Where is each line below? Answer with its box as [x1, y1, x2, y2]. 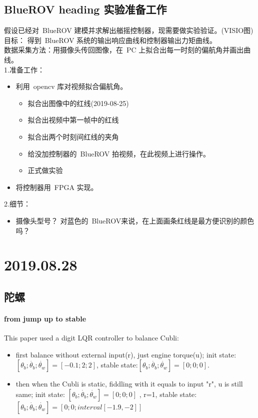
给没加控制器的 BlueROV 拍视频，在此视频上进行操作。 [27, 148, 210, 158]
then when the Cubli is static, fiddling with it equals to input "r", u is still [15, 378, 243, 389]
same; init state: [15, 388, 65, 399]
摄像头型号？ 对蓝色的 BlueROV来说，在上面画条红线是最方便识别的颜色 [15, 215, 254, 225]
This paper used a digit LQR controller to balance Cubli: [4, 332, 179, 343]
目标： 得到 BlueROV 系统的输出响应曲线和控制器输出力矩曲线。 [4, 34, 217, 45]
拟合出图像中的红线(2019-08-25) [27, 97, 129, 108]
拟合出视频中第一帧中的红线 [27, 114, 119, 125]
